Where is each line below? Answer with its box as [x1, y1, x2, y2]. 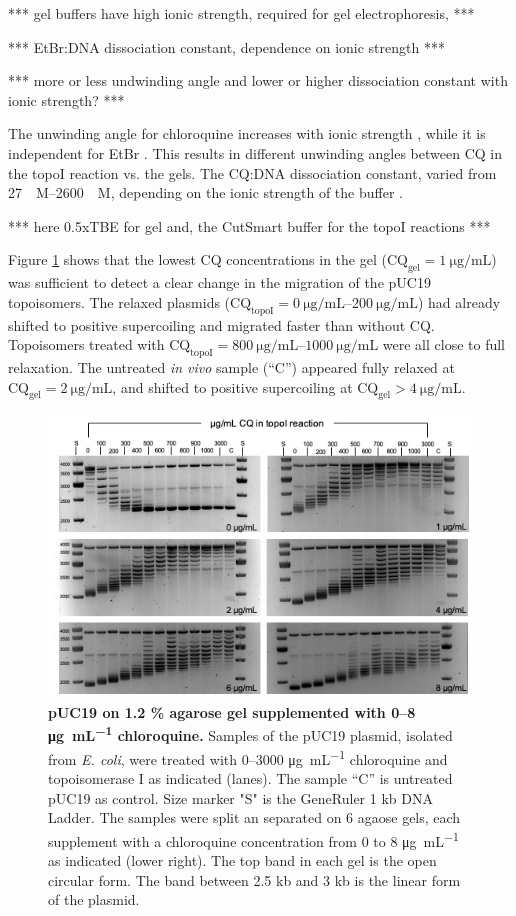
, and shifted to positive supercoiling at [112, 376, 353, 397]
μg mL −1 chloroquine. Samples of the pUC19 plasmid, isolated [48, 722, 453, 746]
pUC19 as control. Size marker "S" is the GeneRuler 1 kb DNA [48, 787, 433, 808]
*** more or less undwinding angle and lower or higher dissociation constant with [8, 70, 508, 91]
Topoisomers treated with [8, 334, 165, 355]
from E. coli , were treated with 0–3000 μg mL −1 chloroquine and [48, 745, 448, 769]
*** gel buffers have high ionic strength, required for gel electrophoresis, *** [8, 3, 475, 23]
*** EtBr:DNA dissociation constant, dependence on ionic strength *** [8, 36, 445, 57]
